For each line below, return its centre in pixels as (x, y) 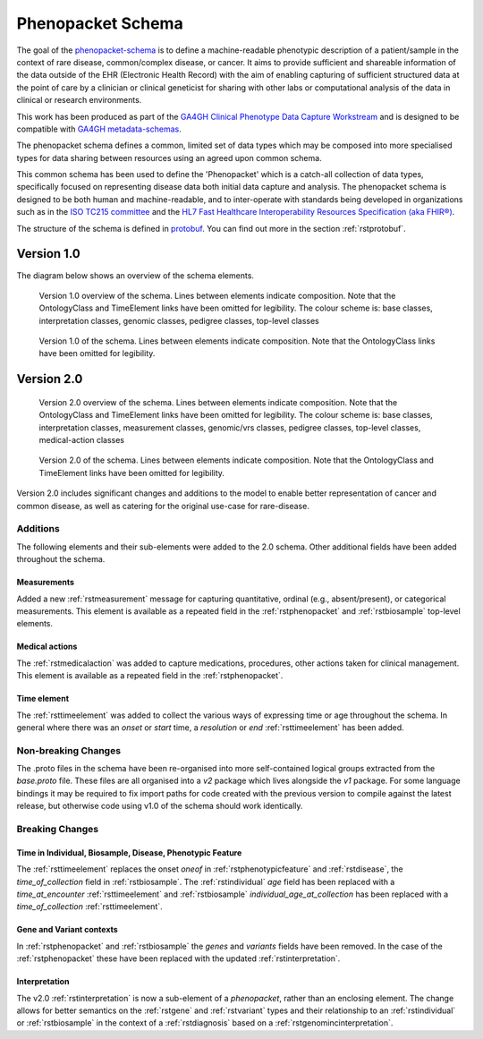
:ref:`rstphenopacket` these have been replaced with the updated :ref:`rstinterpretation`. (178, 958)
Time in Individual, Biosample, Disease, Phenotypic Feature (129, 852)
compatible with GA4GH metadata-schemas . (99, 129)
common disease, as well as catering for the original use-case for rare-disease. (163, 506)
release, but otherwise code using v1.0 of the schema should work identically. (160, 806)
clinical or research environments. (79, 100)
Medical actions (47, 647)
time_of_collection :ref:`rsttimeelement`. (89, 907)
